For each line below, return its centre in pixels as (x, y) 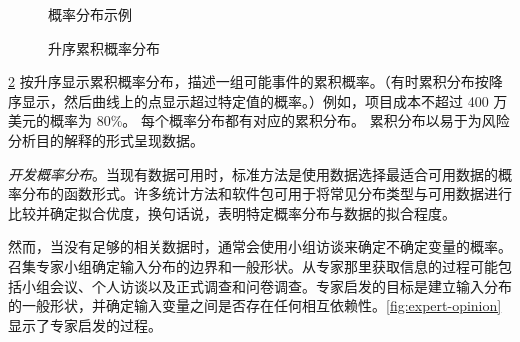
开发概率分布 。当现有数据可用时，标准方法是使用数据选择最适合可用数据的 (253, 173)
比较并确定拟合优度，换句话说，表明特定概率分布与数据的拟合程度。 (232, 212)
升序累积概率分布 (104, 47)
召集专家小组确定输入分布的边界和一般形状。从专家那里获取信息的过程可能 (253, 265)
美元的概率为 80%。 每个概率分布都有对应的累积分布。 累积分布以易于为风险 (259, 120)
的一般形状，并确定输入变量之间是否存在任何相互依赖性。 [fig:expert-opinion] (255, 305)
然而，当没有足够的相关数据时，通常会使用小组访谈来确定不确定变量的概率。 (260, 246)
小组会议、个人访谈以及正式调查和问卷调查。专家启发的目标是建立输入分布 (266, 285)
